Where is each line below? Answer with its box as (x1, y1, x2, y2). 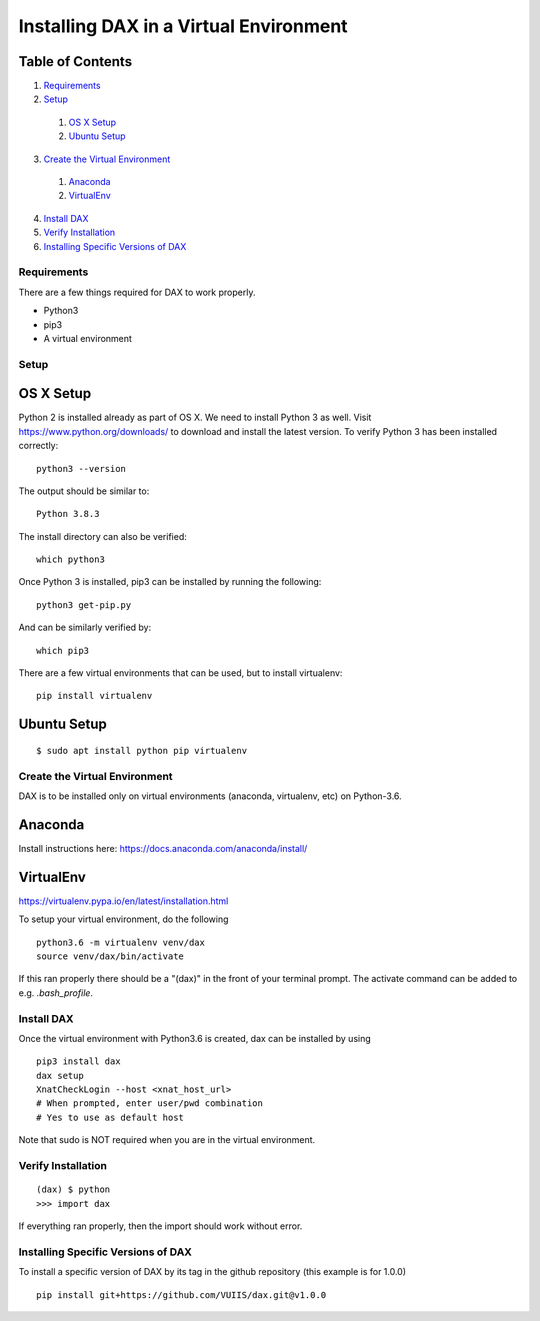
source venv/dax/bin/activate (36, 950, 185, 962)
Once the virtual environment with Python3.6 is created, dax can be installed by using (18, 1032, 372, 1044)
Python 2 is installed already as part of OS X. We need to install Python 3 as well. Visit (18, 411, 372, 424)
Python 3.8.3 (36, 508, 100, 520)
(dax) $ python (36, 1184, 111, 1195)
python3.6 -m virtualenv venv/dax (36, 936, 205, 948)
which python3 (36, 554, 105, 565)
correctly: (18, 440, 59, 452)
